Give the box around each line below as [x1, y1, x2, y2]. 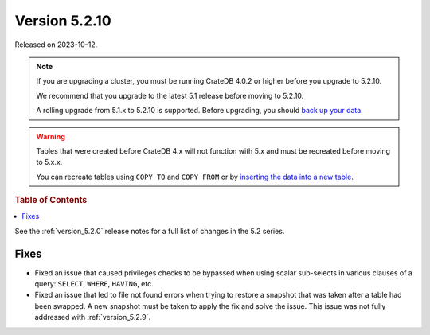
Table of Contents [14, 195, 88, 206]
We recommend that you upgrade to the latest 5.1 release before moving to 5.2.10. [36, 91, 304, 100]
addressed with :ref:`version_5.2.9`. [34, 313, 151, 322]
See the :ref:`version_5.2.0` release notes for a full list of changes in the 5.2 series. [14, 226, 285, 236]
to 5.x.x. [36, 158, 63, 167]
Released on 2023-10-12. [14, 40, 98, 49]
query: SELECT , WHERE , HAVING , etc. [34, 279, 154, 289]
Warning [36, 131, 65, 141]
